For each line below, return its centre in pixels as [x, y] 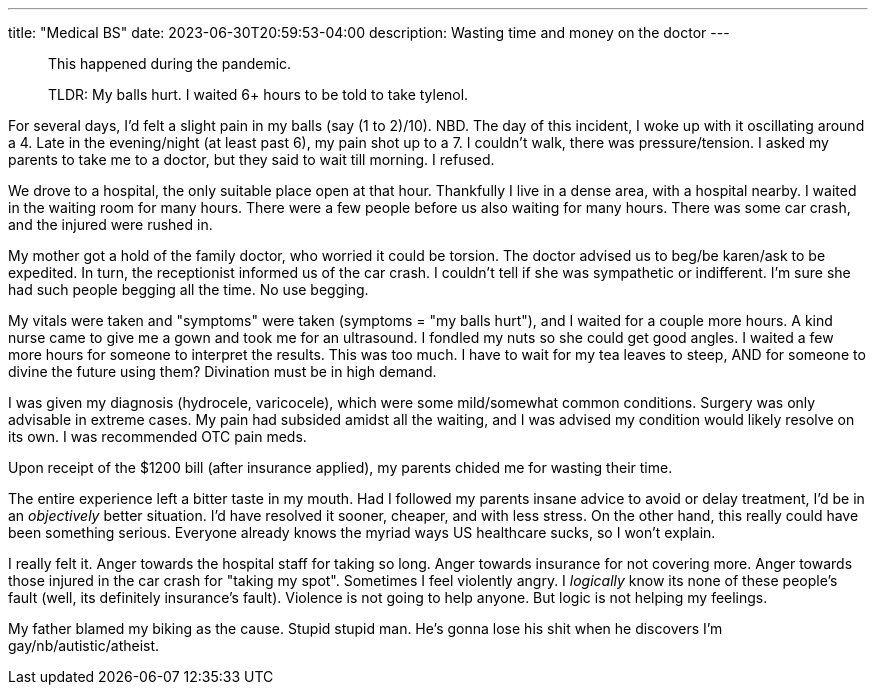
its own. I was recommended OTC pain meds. [157, 436]
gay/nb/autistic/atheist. [84, 645]
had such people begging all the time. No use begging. [188, 289]
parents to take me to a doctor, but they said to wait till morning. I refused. [251, 159]
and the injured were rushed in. [110, 224]
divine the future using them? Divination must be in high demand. [222, 371]
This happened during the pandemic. [170, 63]
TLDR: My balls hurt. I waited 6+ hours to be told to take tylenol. [258, 94]
